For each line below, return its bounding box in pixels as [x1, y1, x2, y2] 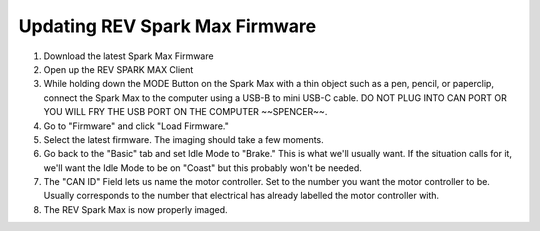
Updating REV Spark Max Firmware [18, 15, 317, 37]
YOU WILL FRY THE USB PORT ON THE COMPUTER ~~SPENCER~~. [43, 106, 328, 118]
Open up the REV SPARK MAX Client [43, 63, 194, 75]
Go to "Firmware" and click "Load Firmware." [43, 120, 229, 132]
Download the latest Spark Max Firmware [43, 50, 214, 62]
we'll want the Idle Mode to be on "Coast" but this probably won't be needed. [43, 161, 362, 174]
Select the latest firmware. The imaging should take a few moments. [43, 133, 324, 145]
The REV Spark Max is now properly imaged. [43, 203, 229, 215]
